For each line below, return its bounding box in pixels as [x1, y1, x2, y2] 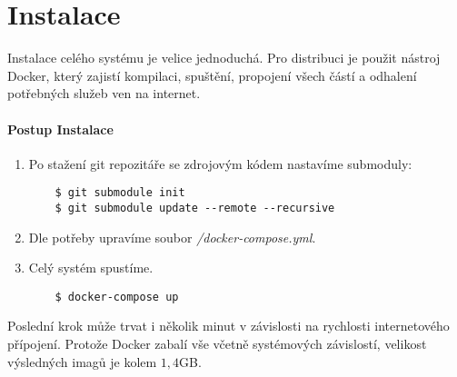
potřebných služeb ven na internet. [7, 84, 201, 103]
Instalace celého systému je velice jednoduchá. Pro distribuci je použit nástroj [7, 48, 441, 67]
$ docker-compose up [55, 290, 179, 303]
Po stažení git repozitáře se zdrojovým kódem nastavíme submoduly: [28, 154, 412, 173]
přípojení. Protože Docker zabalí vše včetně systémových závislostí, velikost [7, 334, 427, 353]
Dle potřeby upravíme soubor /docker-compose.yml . [28, 227, 316, 246]
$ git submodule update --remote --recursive [55, 201, 335, 214]
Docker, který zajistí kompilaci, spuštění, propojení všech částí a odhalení [7, 65, 417, 84]
